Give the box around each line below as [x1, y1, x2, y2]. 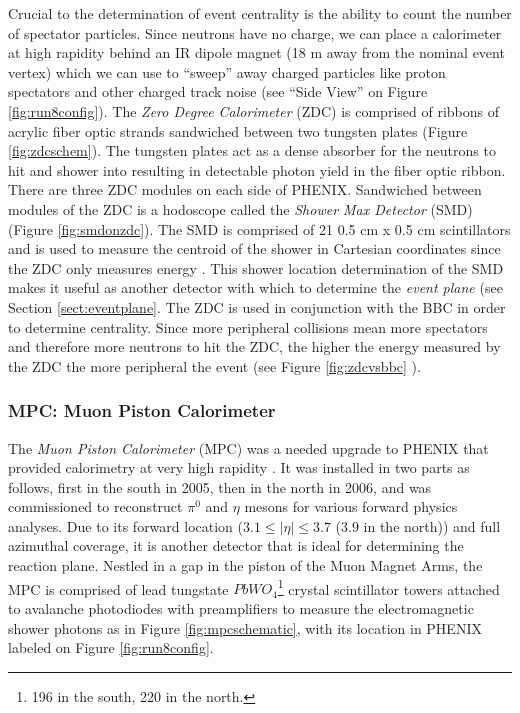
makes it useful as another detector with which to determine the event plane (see [8, 277, 503, 298]
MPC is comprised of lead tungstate [8, 578, 229, 599]
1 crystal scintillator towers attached [277, 575, 500, 599]
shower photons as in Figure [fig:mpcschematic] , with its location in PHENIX [8, 617, 482, 638]
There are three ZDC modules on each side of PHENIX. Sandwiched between [8, 179, 482, 200]
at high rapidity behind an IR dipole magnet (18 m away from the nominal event [8, 42, 505, 63]
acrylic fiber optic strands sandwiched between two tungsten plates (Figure [8, 120, 468, 141]
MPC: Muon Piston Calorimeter [8, 398, 276, 423]
